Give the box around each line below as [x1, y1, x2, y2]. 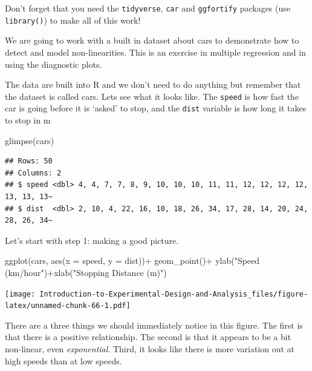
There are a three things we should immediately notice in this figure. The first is [5, 318, 303, 331]
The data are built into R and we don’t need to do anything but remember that [5, 78, 301, 91]
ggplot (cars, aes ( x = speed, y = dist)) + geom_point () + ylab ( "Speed [5, 254, 260, 267]
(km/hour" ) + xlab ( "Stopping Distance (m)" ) [5, 266, 167, 278]
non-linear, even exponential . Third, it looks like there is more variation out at [5, 343, 295, 355]
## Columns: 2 [5, 168, 62, 177]
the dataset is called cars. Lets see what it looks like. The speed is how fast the [5, 90, 299, 102]
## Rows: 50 [5, 157, 53, 166]
